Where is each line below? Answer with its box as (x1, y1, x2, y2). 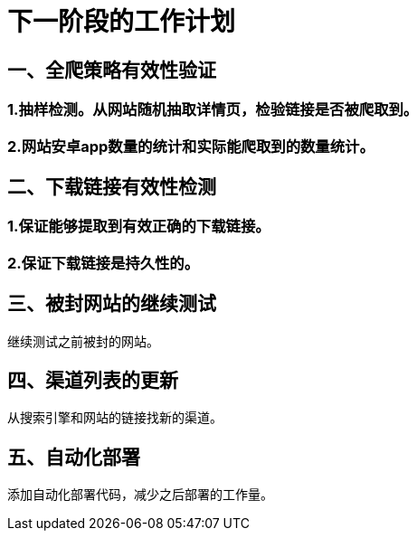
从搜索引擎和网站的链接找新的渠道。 (7, 410, 223, 426)
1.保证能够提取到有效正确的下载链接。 (7, 217, 270, 236)
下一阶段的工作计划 (7, 6, 236, 37)
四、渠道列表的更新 (7, 369, 178, 392)
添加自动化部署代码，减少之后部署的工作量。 (7, 486, 273, 503)
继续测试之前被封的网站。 (7, 333, 159, 349)
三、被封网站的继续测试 (7, 292, 216, 316)
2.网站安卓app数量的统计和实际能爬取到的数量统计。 (7, 137, 374, 156)
